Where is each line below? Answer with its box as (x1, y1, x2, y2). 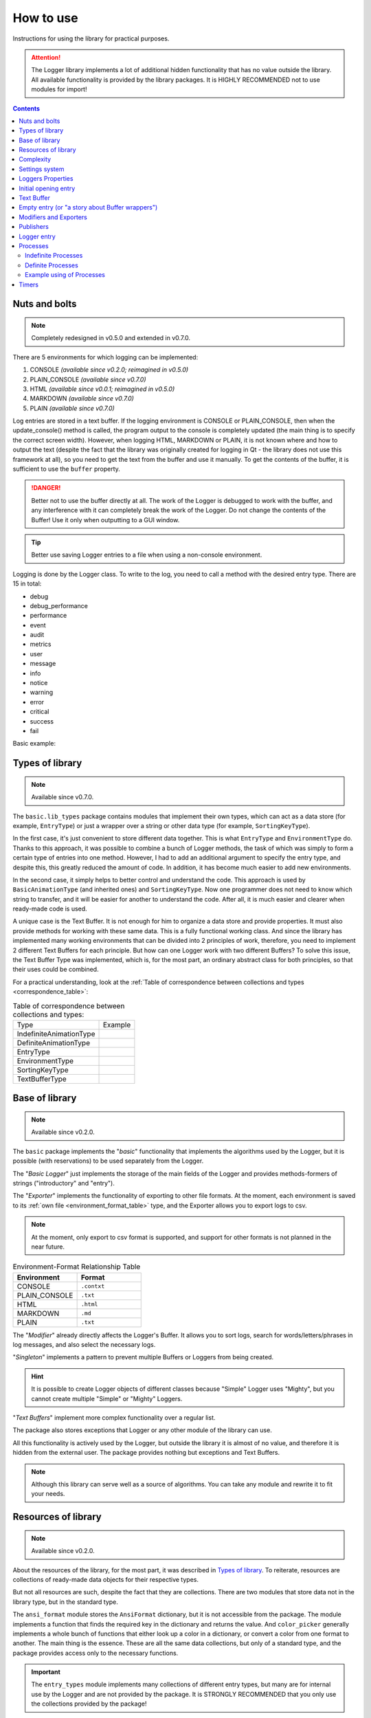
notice (30, 679, 48, 687)
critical (30, 708, 49, 716)
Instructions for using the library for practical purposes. (12, 34, 170, 43)
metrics (30, 640, 52, 649)
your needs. (31, 1490, 65, 1498)
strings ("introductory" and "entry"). (12, 1179, 115, 1187)
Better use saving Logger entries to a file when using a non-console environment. (31, 550, 262, 559)
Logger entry (19, 232, 56, 241)
